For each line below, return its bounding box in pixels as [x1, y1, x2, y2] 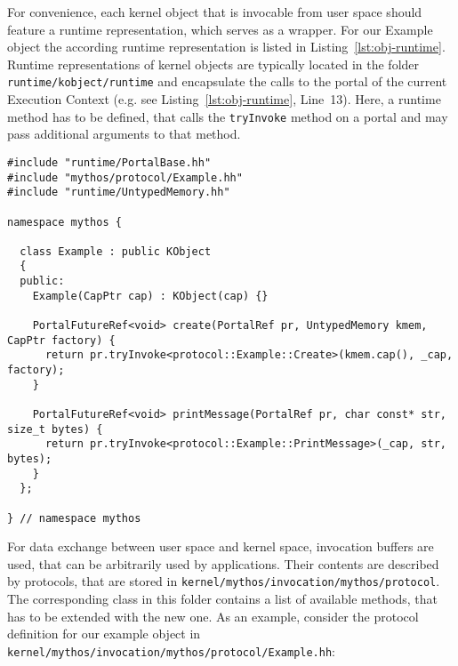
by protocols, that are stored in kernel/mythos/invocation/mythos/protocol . [7, 572, 440, 590]
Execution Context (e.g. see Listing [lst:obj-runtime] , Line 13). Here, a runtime [7, 90, 441, 108]
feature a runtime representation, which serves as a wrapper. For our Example [7, 20, 433, 38]
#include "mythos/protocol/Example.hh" [7, 171, 243, 184]
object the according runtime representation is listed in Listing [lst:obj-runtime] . [7, 37, 446, 56]
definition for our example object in [7, 624, 201, 643]
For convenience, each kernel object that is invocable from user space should [7, 3, 422, 20]
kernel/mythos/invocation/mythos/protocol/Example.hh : [7, 641, 336, 660]
